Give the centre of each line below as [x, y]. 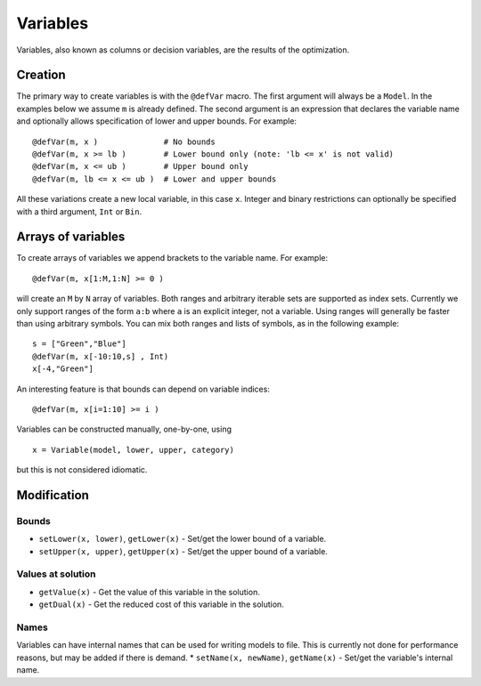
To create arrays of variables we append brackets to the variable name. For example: [172, 258]
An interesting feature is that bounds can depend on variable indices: [143, 389]
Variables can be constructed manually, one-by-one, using [124, 429]
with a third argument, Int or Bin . [79, 211]
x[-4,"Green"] [63, 369]
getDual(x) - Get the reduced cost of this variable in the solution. [161, 604]
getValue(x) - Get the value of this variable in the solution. [149, 592]
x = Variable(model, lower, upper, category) [134, 450]
